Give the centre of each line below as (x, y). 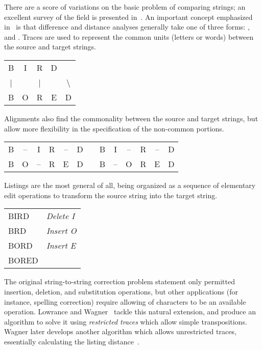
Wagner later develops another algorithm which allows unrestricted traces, (120, 331)
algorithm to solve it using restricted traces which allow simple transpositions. (126, 321)
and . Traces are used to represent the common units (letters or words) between (129, 36)
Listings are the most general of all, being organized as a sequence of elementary (130, 185)
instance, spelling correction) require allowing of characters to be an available (125, 301)
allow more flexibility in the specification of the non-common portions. (114, 128)
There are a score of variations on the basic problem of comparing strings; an (125, 7)
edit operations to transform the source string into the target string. (111, 195)
